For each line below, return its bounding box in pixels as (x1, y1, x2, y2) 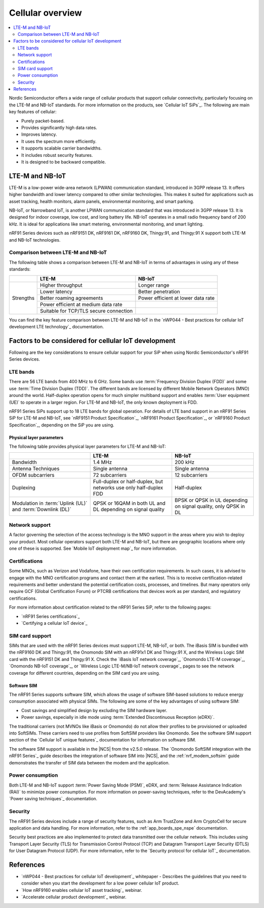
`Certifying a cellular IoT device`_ (21, 620, 88, 626)
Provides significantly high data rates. (21, 125, 97, 131)
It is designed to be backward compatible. (21, 159, 106, 165)
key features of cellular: (9, 109, 57, 115)
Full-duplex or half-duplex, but (93, 478, 163, 485)
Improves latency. (21, 131, 57, 137)
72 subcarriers (93, 472, 127, 479)
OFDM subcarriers (12, 472, 55, 479)
